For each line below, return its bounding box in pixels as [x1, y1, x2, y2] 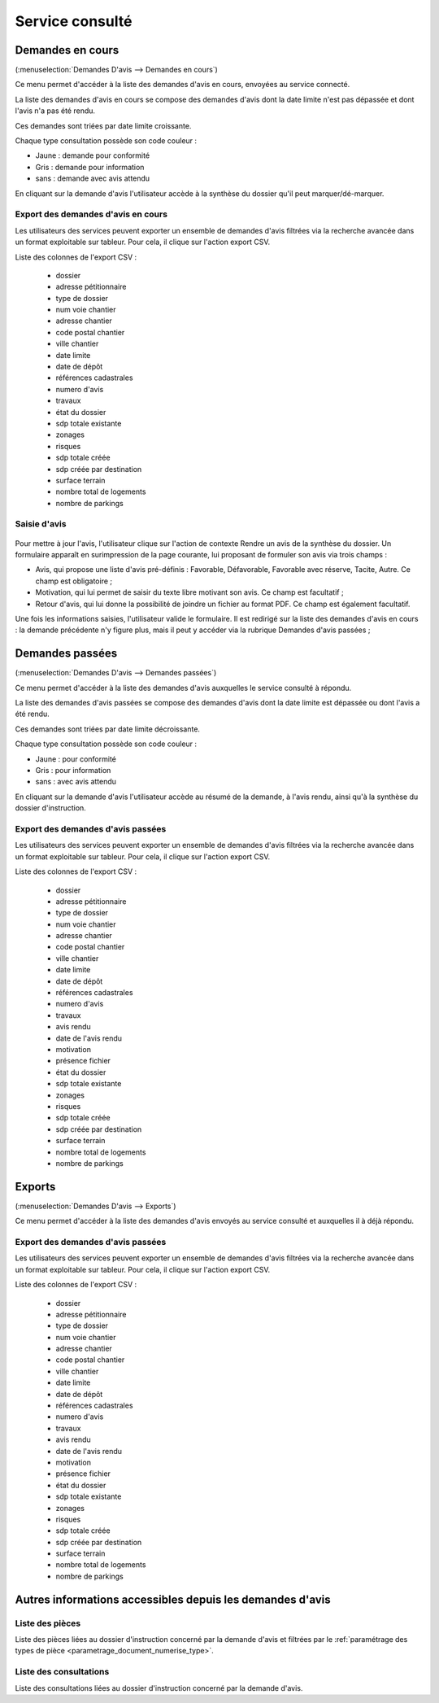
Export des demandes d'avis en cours [15, 208, 168, 220]
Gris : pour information [35, 766, 111, 775]
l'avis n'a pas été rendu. [15, 106, 96, 116]
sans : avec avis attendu [35, 777, 117, 787]
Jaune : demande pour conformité [35, 151, 150, 160]
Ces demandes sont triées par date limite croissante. [15, 120, 192, 130]
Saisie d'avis [15, 518, 67, 530]
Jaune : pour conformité [35, 753, 117, 764]
